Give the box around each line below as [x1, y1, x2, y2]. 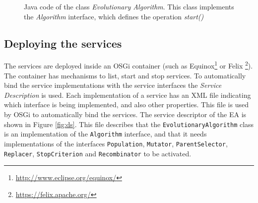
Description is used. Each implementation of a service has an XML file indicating [4, 89, 251, 100]
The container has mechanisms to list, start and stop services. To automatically [4, 70, 246, 80]
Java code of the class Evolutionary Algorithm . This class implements [24, 1, 234, 11]
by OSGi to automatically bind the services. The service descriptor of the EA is [4, 109, 247, 120]
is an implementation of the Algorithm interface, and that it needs [4, 129, 207, 139]
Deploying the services [4, 35, 122, 51]
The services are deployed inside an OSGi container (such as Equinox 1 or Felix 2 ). [4, 59, 253, 71]
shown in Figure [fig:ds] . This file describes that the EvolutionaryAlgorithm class [4, 119, 254, 129]
